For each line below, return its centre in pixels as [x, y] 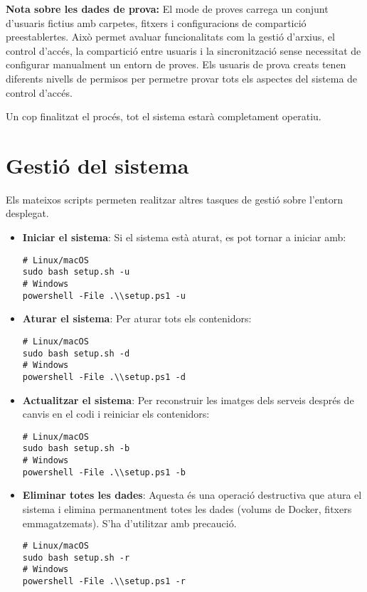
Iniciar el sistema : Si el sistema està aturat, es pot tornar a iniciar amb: [184, 237]
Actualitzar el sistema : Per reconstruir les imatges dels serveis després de [188, 400]
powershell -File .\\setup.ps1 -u [104, 296]
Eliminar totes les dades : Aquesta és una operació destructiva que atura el [192, 495]
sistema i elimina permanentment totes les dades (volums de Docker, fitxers [187, 508]
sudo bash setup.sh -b [76, 449]
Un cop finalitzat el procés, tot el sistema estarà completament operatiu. [164, 116]
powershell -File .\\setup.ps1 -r [104, 582]
